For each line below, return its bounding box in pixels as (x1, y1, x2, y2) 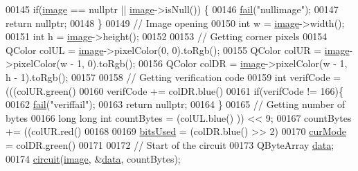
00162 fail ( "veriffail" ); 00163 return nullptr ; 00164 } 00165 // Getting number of (6, 97, 346, 111)
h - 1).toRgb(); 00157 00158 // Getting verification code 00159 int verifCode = (6, 69, 341, 84)
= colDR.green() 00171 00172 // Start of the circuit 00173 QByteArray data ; (6, 137, 334, 152)
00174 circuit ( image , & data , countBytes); (6, 151, 181, 165)
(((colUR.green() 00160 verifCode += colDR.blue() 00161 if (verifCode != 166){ (6, 83, 344, 98)
